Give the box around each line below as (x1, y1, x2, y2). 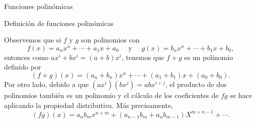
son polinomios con (81, 34, 140, 45)
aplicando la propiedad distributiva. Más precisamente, (4, 99, 173, 110)
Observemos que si (4, 34, 61, 45)
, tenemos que (121, 51, 164, 62)
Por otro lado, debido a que (4, 78, 89, 89)
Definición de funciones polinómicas (4, 17, 114, 28)
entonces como (4, 51, 49, 62)
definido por (4, 61, 41, 72)
